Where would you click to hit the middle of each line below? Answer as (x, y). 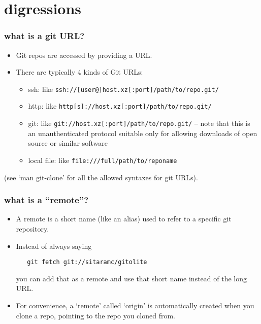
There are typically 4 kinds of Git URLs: (79, 72)
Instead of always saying (54, 246)
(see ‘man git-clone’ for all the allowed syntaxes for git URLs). (101, 177)
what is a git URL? (44, 36)
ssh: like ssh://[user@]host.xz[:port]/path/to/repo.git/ (123, 89)
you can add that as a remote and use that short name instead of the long (131, 278)
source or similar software (68, 143)
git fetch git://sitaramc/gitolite (87, 262)
